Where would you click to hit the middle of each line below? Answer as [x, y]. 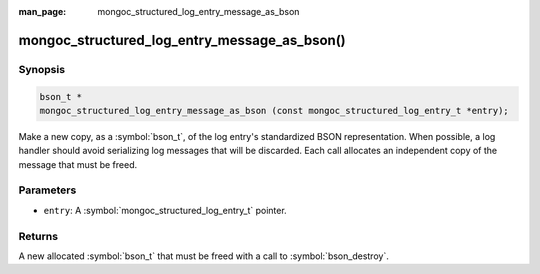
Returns [38, 236]
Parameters [47, 190]
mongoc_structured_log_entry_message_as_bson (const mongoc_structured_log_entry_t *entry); [274, 110]
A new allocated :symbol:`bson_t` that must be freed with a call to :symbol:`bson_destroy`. [203, 256]
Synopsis [41, 69]
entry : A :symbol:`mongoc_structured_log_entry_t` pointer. [165, 210]
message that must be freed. [78, 164]
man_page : [42, 11]
